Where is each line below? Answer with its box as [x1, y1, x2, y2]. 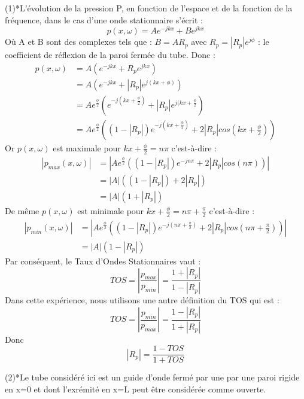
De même [5, 204, 39, 217]
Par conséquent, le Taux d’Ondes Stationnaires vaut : [5, 254, 201, 267]
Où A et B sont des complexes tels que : [5, 35, 152, 48]
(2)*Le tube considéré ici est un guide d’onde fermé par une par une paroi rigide [5, 371, 300, 383]
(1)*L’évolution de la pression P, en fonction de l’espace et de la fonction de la [5, 2, 293, 14]
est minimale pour [77, 204, 144, 217]
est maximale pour [53, 141, 121, 154]
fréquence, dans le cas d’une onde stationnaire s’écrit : [5, 13, 203, 26]
